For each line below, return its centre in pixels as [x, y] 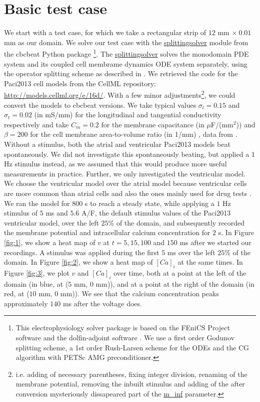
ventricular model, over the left [51, 222]
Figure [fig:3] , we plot [37, 272]
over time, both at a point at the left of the [180, 272]
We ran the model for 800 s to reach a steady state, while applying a [109, 203]
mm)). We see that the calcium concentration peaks [139, 293]
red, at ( [17, 293]
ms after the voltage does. [102, 303]
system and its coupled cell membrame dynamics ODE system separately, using [126, 63]
